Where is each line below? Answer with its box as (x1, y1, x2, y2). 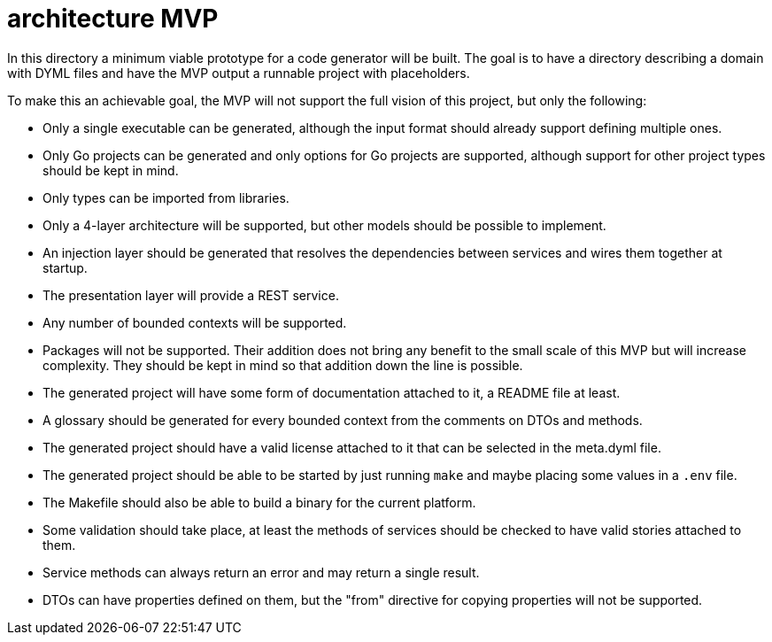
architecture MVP (7, 4, 219, 34)
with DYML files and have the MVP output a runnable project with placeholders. (7, 65, 470, 81)
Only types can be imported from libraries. (42, 190, 289, 205)
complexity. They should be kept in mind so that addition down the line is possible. (42, 357, 523, 373)
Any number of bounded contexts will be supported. (42, 314, 347, 330)
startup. (42, 259, 88, 275)
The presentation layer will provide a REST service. (42, 287, 339, 303)
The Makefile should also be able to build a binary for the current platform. (42, 494, 476, 510)
